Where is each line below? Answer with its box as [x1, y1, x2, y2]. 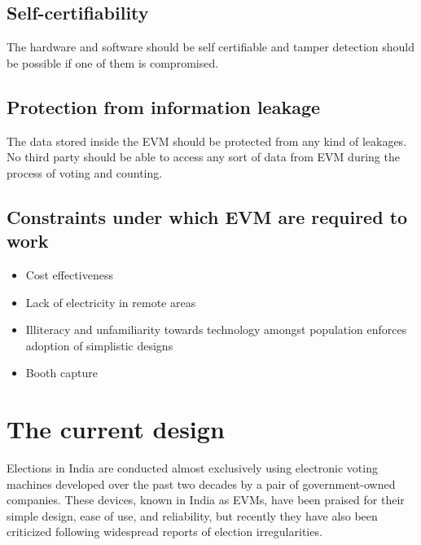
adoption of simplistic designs [25, 336, 173, 354]
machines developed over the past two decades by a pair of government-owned [7, 475, 396, 492]
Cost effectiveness [25, 266, 113, 283]
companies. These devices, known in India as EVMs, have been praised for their [7, 491, 405, 508]
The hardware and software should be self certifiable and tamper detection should [7, 38, 415, 55]
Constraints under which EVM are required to [7, 204, 408, 229]
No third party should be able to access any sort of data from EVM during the [7, 148, 400, 165]
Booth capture [25, 364, 98, 381]
